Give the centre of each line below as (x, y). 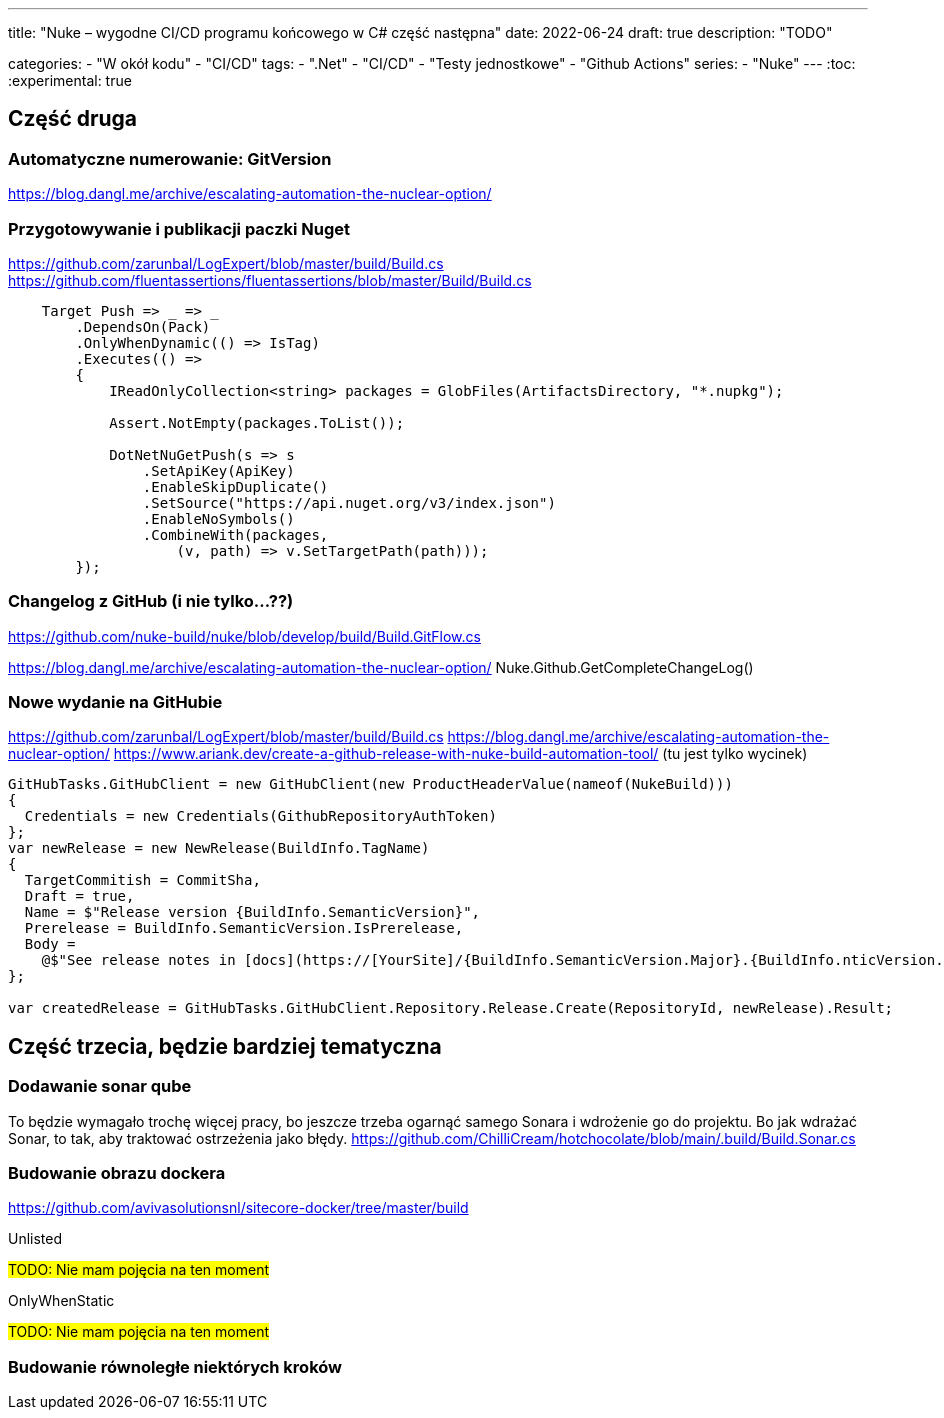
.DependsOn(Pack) (143, 326)
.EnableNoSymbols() (218, 518)
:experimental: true (70, 80)
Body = (50, 944)
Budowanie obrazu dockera (117, 1173)
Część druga (73, 119)
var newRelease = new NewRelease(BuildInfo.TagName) (219, 848)
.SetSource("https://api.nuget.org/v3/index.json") (349, 502)
